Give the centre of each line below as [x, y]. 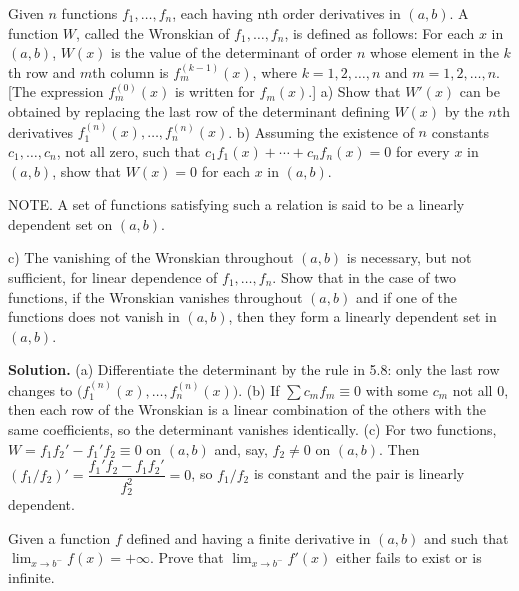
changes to [40, 389]
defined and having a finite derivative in [248, 537]
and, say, [241, 448]
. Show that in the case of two [364, 276]
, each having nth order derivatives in [286, 13]
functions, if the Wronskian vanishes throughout [155, 296]
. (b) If [259, 389]
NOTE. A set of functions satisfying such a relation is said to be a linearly [236, 204]
